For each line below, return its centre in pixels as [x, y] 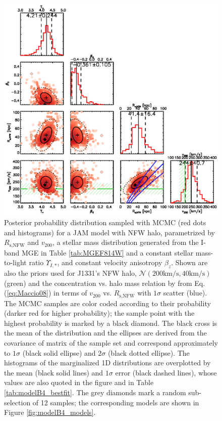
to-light [15, 262]
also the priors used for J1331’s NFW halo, [70, 273]
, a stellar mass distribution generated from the [126, 242]
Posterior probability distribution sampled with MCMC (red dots [105, 222]
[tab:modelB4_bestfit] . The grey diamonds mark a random [95, 392]
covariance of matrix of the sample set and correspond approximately [111, 343]
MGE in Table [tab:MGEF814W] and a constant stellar [108, 252]
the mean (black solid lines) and [54, 372]
